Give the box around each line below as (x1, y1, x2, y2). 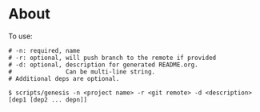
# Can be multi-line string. (8, 67, 156, 76)
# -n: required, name (8, 46, 81, 54)
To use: (8, 31, 34, 41)
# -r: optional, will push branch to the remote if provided (8, 54, 217, 62)
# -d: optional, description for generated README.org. (8, 61, 198, 69)
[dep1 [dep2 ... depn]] (8, 95, 88, 104)
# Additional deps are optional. (8, 74, 120, 82)
